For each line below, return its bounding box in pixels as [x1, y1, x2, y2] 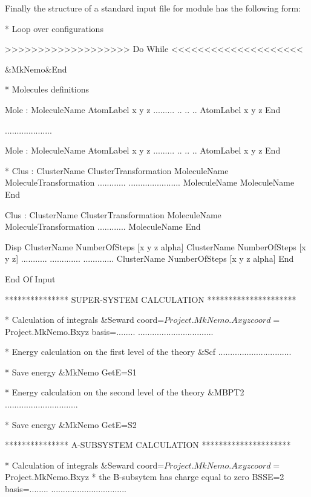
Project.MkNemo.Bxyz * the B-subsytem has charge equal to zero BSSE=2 [5, 470, 284, 483]
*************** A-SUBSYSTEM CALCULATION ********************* [5, 438, 291, 451]
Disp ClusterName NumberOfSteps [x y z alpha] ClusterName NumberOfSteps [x [5, 240, 306, 253]
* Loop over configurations [5, 22, 103, 34]
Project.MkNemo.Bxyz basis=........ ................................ [5, 325, 214, 337]
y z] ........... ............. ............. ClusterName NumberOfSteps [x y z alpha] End [5, 252, 294, 265]
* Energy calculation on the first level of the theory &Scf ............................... [5, 345, 292, 358]
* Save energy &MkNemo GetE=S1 [5, 365, 137, 378]
